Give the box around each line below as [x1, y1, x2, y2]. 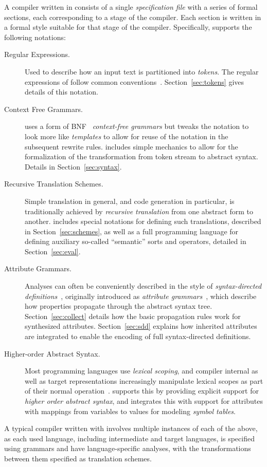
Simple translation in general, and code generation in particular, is [25, 195, 235, 206]
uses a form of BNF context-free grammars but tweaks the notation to [25, 121, 249, 132]
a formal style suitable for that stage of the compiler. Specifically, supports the [4, 22, 252, 32]
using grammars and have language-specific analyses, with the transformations [4, 443, 251, 454]
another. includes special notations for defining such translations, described [25, 216, 261, 227]
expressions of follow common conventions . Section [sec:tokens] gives [25, 76, 244, 87]
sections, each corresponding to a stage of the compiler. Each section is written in [4, 11, 261, 22]
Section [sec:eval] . [25, 246, 81, 256]
